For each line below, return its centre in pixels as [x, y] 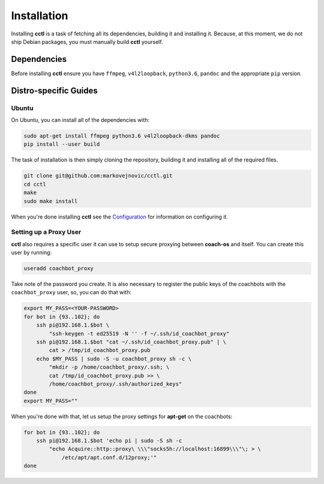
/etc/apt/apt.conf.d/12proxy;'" [109, 457]
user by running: [31, 253]
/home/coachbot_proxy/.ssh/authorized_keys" [115, 384]
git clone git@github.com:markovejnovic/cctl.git [98, 176]
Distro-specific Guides [55, 90]
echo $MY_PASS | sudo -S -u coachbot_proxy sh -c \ [114, 358]
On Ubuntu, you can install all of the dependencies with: [80, 120]
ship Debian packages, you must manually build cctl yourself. [87, 41]
